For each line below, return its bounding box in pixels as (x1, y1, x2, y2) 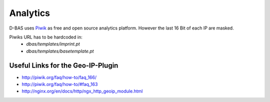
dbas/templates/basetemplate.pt (26, 48, 94, 54)
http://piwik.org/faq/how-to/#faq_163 (21, 81, 98, 87)
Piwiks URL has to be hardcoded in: (9, 34, 82, 40)
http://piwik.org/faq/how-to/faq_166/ (21, 74, 97, 80)
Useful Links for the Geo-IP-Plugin (9, 61, 118, 69)
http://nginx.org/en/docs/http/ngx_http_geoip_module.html (21, 88, 143, 94)
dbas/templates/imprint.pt (26, 41, 80, 47)
